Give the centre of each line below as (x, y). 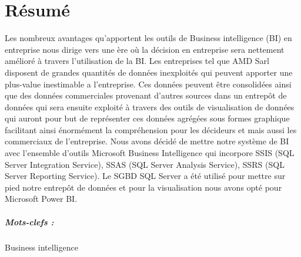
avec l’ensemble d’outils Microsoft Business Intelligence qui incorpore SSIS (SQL (150, 153)
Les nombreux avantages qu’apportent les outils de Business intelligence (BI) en (148, 38)
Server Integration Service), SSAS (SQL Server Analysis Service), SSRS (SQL (145, 164)
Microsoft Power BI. (41, 199)
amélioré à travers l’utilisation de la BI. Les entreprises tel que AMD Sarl (137, 61)
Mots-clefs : (29, 222)
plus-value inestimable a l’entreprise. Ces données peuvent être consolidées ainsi (148, 84)
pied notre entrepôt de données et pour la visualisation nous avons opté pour (143, 187)
